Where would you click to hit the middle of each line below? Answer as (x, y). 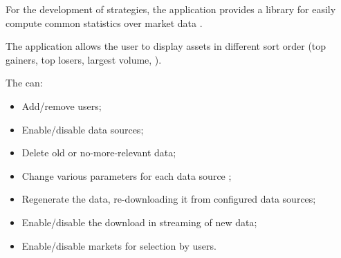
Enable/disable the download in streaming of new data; (139, 222)
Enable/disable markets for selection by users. (119, 245)
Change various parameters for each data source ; (127, 175)
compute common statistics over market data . (104, 22)
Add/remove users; (62, 105)
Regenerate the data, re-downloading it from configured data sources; (169, 199)
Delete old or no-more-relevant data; (99, 153)
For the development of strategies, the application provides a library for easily (171, 9)
